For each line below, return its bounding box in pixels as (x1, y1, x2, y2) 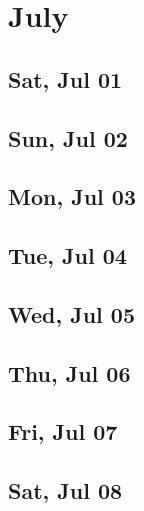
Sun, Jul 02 (8, 122, 128, 153)
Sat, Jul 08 (8, 475, 123, 506)
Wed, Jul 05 (8, 298, 135, 329)
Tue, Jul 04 (8, 240, 127, 271)
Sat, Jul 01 (8, 63, 123, 94)
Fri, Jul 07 (8, 416, 118, 447)
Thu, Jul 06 (8, 357, 131, 388)
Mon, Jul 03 (8, 181, 136, 212)
